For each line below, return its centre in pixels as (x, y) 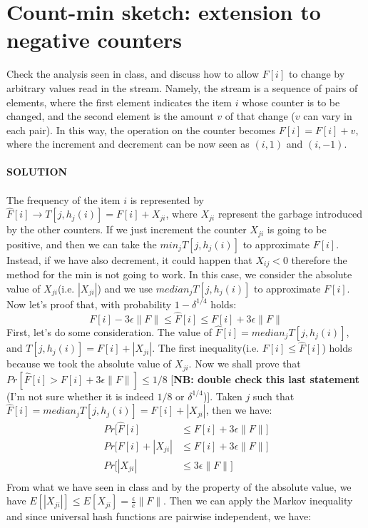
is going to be (297, 229)
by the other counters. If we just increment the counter (127, 229)
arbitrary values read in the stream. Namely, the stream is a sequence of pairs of (182, 87)
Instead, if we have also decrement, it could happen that (129, 259)
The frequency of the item (63, 199)
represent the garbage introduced (290, 214)
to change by (317, 74)
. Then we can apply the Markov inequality (258, 501)
